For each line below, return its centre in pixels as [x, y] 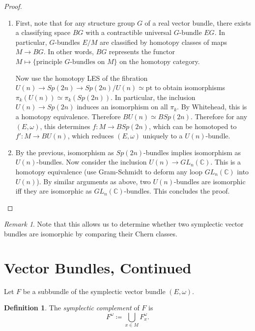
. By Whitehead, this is [212, 107]
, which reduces [91, 136]
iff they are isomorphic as [54, 191]
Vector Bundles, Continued [98, 267]
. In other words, [69, 51]
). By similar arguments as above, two [94, 181]
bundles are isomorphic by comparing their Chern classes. [91, 233]
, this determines [65, 126]
